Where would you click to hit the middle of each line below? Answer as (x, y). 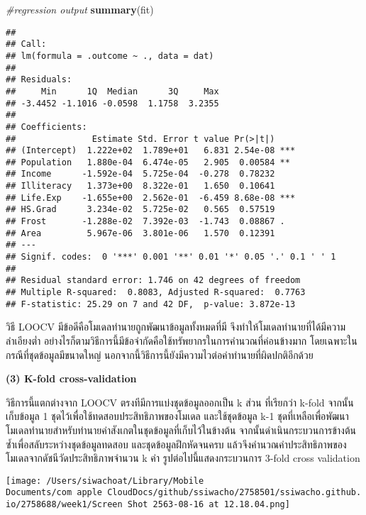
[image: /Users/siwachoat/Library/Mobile (105, 481)
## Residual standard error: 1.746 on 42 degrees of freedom (153, 281)
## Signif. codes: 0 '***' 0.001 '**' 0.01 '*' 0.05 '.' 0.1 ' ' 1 (171, 257)
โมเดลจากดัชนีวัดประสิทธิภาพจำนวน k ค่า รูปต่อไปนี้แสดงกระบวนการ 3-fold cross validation (183, 458)
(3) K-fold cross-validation (71, 378)
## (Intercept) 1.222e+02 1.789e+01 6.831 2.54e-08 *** (151, 151)
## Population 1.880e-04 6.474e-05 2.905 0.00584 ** (148, 162)
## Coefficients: (46, 127)
